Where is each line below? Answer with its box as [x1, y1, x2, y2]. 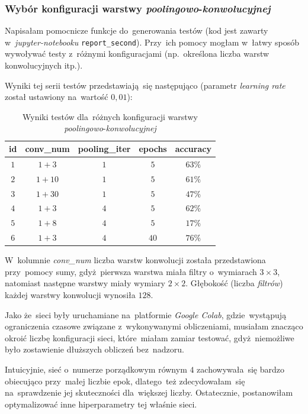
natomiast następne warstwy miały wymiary [5, 277, 165, 289]
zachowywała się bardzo [197, 363, 285, 375]
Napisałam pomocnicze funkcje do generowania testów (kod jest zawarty [5, 24, 268, 37]
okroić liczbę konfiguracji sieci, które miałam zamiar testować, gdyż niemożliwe [5, 331, 294, 344]
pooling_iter [78, 143, 131, 155]
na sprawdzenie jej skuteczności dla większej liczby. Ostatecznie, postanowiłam [5, 386, 293, 399]
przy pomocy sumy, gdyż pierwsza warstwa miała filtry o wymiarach [5, 265, 257, 277]
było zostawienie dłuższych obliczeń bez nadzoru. [5, 343, 184, 355]
